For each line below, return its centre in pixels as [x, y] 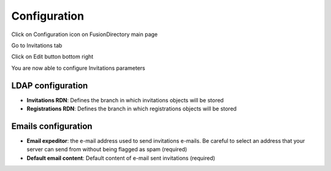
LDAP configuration [50, 85]
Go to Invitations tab [37, 45]
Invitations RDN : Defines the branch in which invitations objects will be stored [125, 100]
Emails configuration [52, 126]
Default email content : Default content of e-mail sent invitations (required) [121, 158]
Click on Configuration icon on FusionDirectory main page [85, 34]
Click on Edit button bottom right [52, 57]
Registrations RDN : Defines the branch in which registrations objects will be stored [132, 109]
